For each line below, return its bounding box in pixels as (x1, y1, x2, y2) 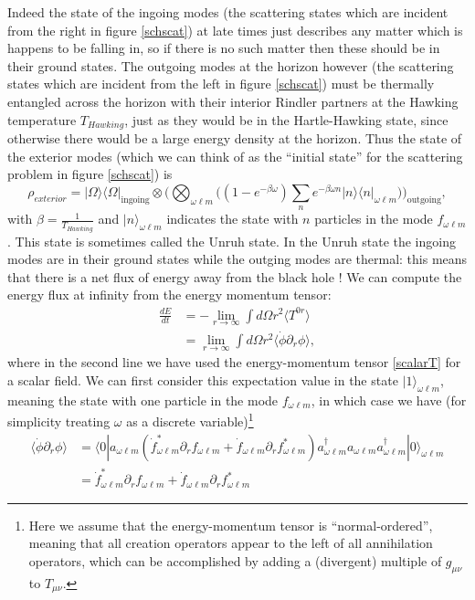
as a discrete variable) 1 (126, 409, 254, 430)
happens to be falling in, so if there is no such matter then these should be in (7, 38, 440, 58)
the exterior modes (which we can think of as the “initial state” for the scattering (7, 146, 463, 165)
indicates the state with (166, 209, 299, 228)
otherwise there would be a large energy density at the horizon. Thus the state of (7, 129, 462, 148)
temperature (7, 110, 77, 129)
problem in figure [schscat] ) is (7, 164, 173, 184)
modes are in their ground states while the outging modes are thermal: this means (7, 249, 468, 268)
